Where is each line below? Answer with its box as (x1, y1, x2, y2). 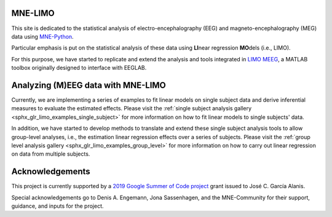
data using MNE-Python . (11, 32, 74, 40)
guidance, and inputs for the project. (11, 202, 104, 210)
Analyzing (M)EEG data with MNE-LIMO (11, 80, 166, 90)
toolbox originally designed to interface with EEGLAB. (11, 64, 147, 72)
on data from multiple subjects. (11, 150, 90, 158)
